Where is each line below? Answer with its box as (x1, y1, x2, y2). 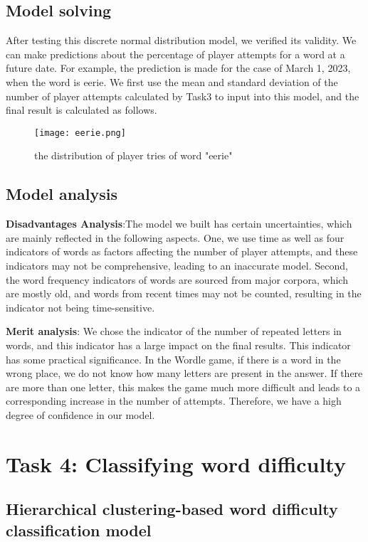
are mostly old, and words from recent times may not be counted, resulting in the (6, 286, 362, 301)
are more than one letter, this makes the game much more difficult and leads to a (6, 379, 361, 394)
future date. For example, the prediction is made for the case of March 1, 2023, (6, 60, 351, 75)
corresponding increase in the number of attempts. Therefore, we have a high (6, 393, 342, 408)
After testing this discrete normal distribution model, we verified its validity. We (6, 33, 357, 48)
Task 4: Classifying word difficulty (6, 449, 346, 478)
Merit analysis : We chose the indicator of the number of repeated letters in (6, 324, 342, 339)
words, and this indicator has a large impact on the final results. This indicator (6, 337, 351, 352)
